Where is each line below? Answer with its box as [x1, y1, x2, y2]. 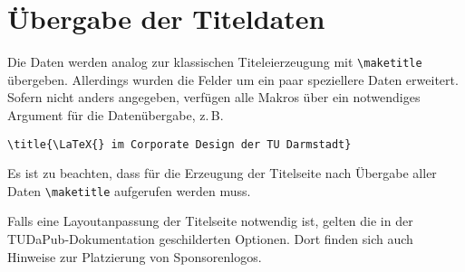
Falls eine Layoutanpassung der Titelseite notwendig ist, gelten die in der [7, 211, 413, 230]
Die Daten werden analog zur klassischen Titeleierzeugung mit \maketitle [7, 52, 422, 71]
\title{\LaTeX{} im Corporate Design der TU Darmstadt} [7, 137, 352, 151]
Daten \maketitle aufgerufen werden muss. [7, 181, 251, 200]
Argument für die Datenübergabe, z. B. [7, 105, 224, 124]
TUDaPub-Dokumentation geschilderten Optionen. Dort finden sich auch [7, 230, 413, 249]
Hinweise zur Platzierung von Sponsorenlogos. [7, 247, 262, 266]
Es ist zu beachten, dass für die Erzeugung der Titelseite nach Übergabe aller [7, 164, 437, 183]
